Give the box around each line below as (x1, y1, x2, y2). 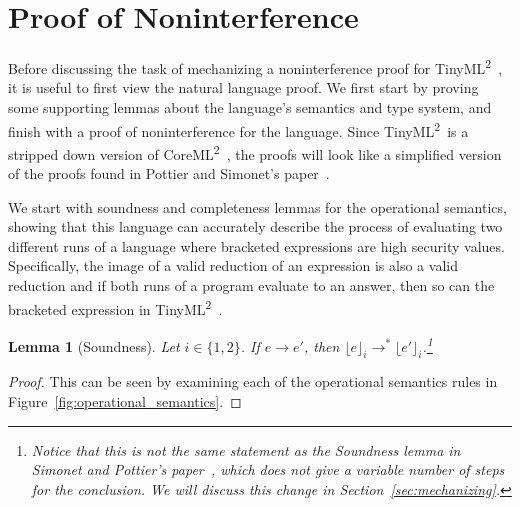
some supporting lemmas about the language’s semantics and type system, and (8, 96, 492, 117)
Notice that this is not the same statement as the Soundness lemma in (31, 439, 461, 460)
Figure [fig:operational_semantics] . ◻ (8, 390, 242, 411)
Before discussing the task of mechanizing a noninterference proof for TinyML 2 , (8, 55, 503, 78)
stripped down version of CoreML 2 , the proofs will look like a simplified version (8, 140, 502, 164)
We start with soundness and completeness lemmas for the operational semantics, (8, 196, 507, 217)
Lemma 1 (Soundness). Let (8, 335, 180, 356)
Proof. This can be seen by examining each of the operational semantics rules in (8, 371, 498, 392)
